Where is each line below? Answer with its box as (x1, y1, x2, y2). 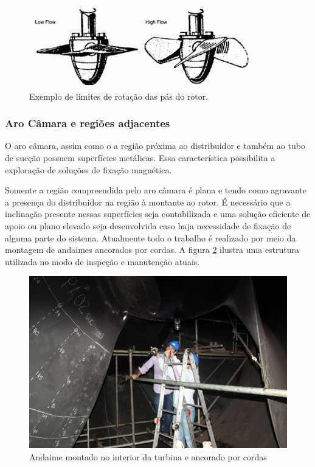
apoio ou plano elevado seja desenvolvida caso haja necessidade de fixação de (5, 219, 291, 232)
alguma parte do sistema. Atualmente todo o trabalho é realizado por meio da (5, 231, 296, 244)
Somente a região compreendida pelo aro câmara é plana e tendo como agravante (5, 184, 306, 196)
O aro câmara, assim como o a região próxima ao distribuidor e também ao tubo (5, 139, 305, 152)
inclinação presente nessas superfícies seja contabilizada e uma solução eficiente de (5, 207, 311, 220)
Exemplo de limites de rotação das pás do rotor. (29, 89, 209, 102)
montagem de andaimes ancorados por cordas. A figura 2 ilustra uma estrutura (5, 243, 300, 256)
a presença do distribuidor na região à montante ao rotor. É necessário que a (5, 195, 291, 208)
